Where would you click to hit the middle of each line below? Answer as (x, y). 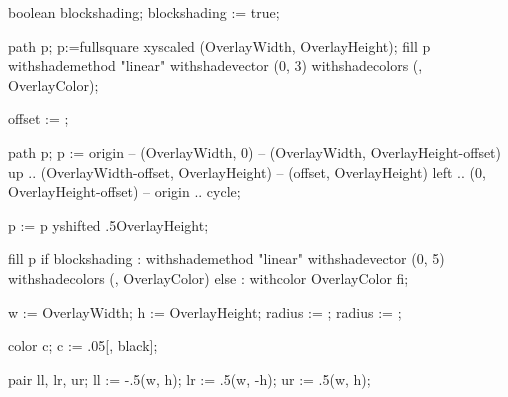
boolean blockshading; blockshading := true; (144, 12)
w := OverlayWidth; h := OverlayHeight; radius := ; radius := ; (205, 311)
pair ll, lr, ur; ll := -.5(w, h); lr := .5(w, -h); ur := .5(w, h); (189, 378)
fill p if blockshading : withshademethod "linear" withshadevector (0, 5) (226, 258)
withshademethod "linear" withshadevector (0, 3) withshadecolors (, (215, 65)
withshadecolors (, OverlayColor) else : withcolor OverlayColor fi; (208, 277)
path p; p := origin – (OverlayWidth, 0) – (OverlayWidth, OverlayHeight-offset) (255, 151)
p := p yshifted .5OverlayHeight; (108, 224)
